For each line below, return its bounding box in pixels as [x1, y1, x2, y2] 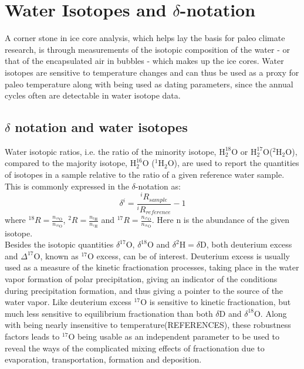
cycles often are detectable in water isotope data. [5, 89, 181, 101]
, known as [40, 249, 79, 262]
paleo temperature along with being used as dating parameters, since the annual [5, 77, 293, 90]
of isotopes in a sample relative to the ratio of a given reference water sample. [5, 168, 285, 181]
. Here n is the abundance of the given [151, 214, 289, 226]
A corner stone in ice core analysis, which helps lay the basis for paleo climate [5, 32, 285, 44]
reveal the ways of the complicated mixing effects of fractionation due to [5, 341, 265, 354]
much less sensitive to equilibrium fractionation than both [5, 307, 213, 319]
